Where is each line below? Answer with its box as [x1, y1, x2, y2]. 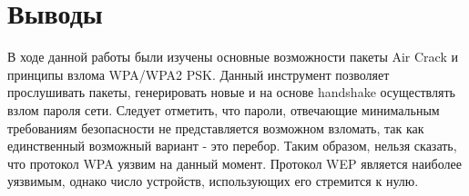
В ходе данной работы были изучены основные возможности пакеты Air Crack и [7, 47, 458, 66]
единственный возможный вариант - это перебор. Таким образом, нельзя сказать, [7, 136, 457, 155]
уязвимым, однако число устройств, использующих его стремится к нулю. [7, 171, 419, 191]
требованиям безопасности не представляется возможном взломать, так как [7, 118, 424, 137]
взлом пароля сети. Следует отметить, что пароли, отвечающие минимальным [7, 100, 440, 119]
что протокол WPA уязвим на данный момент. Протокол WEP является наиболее [7, 153, 462, 172]
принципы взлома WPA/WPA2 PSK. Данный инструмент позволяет [7, 64, 390, 83]
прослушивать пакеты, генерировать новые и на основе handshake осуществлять [7, 83, 455, 102]
